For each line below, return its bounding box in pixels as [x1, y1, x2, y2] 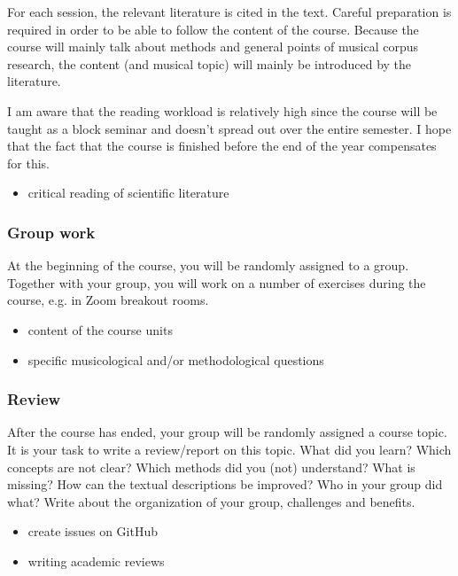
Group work [7, 221, 96, 243]
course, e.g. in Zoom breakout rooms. [7, 291, 209, 309]
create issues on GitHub [27, 522, 158, 541]
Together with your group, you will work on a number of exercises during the [7, 273, 426, 292]
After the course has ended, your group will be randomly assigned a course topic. [7, 423, 447, 441]
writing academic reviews [27, 551, 165, 570]
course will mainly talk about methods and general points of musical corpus [7, 37, 419, 56]
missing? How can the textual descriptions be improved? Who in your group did [7, 475, 443, 494]
